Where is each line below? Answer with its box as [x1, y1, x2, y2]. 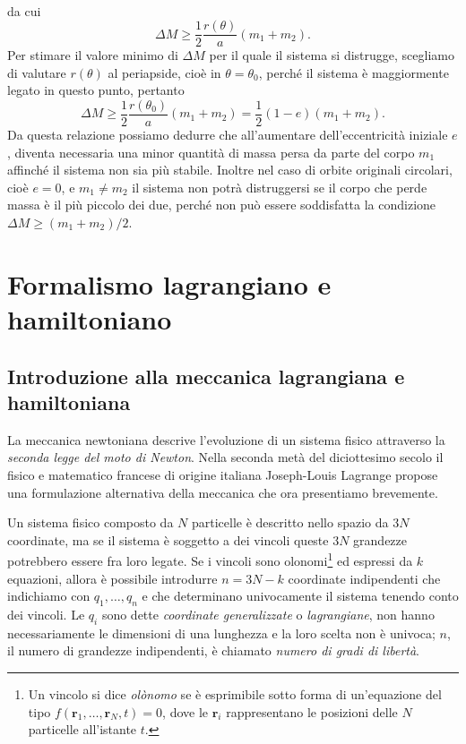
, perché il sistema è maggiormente [258, 63, 449, 81]
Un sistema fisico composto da [7, 513, 174, 532]
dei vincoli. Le [7, 604, 85, 623]
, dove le [162, 702, 209, 721]
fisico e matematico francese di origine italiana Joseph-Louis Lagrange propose [7, 465, 438, 483]
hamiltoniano [7, 300, 172, 337]
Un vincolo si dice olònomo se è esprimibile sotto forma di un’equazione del [28, 684, 442, 703]
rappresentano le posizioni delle [226, 702, 398, 721]
